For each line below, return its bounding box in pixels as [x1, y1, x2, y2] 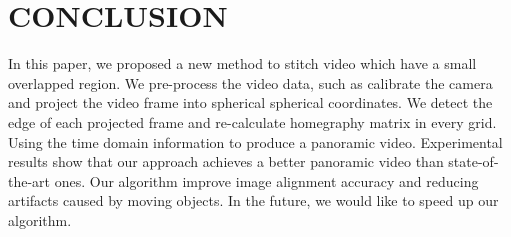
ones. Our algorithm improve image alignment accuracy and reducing [54, 170, 479, 191]
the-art [8, 170, 51, 191]
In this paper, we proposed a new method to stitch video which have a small [8, 53, 477, 74]
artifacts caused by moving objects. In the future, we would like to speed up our [8, 190, 499, 211]
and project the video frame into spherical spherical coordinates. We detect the [8, 92, 493, 113]
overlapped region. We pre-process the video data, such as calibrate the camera [8, 72, 493, 93]
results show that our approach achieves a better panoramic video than [8, 151, 444, 172]
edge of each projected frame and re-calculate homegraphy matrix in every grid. [8, 111, 497, 132]
